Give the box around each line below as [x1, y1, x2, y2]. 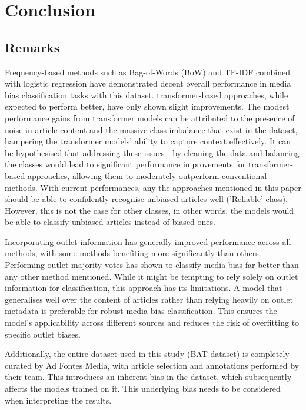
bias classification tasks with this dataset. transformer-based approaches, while [5, 88, 288, 101]
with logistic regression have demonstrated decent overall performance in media [5, 77, 291, 90]
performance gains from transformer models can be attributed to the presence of [5, 111, 295, 124]
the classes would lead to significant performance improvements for [5, 158, 246, 170]
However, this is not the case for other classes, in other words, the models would [5, 204, 294, 216]
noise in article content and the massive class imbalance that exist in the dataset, [5, 123, 298, 135]
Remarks [5, 38, 60, 56]
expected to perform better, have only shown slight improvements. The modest [5, 100, 290, 113]
